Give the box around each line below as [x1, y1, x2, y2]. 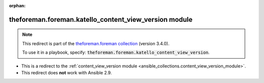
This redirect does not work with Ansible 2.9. [21, 69, 112, 75]
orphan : [9, 3, 26, 8]
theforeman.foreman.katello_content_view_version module [9, 15, 193, 24]
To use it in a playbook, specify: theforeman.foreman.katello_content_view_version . [22, 50, 210, 55]
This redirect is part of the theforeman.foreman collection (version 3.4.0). [22, 40, 170, 46]
